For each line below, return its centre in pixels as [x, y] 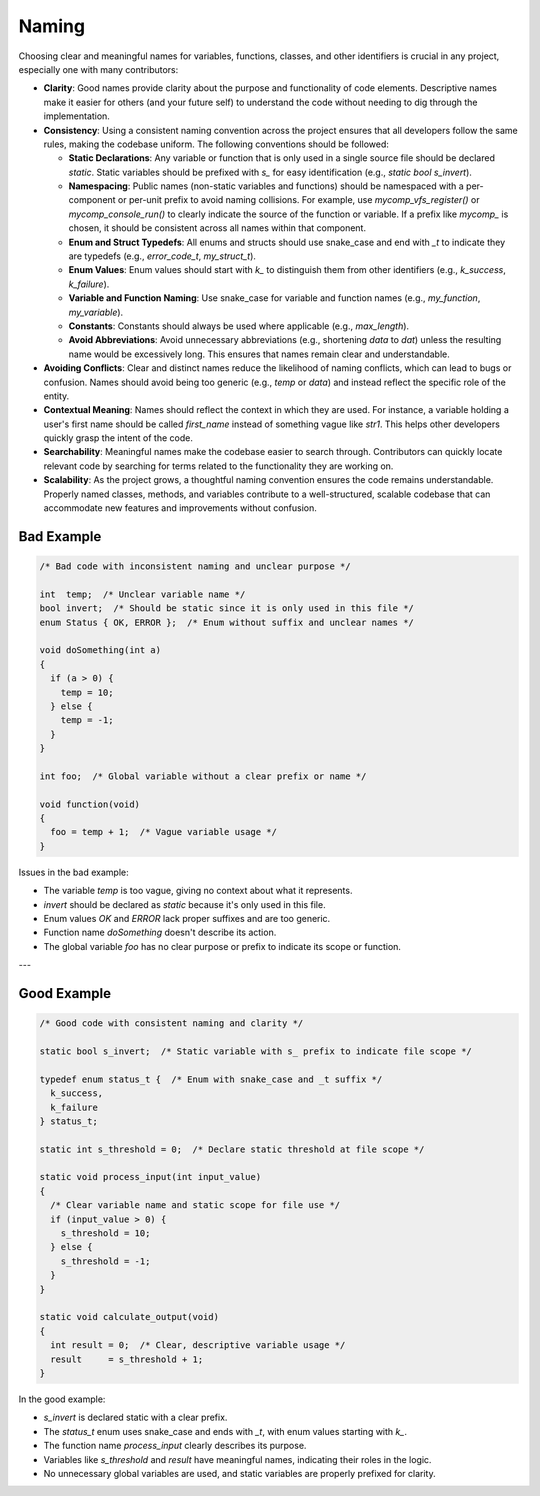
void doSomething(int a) [100, 650]
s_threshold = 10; [105, 1233]
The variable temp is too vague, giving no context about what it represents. [198, 891]
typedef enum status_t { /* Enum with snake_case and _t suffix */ [211, 1079]
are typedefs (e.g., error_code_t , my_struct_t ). [162, 256]
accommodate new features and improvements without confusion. [180, 508]
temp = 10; [87, 692]
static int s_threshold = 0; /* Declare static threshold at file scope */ [232, 1149]
